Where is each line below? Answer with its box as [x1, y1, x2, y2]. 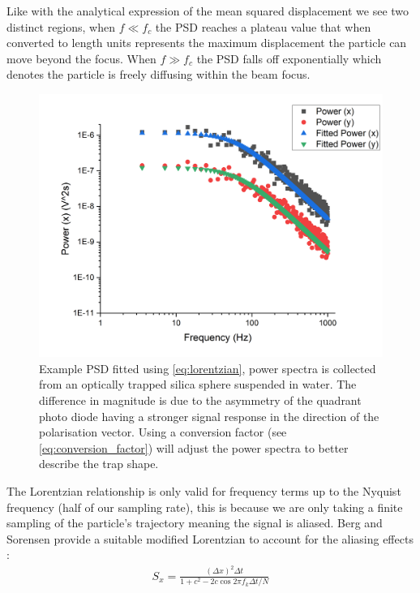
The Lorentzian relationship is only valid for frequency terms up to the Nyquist [6, 482, 401, 499]
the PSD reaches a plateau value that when [155, 18, 371, 35]
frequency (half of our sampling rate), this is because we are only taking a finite [6, 498, 403, 515]
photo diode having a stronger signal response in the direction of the [39, 407, 379, 424]
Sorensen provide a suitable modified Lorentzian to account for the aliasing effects [6, 530, 414, 547]
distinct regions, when [6, 18, 115, 35]
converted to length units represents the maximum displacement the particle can [6, 34, 407, 51]
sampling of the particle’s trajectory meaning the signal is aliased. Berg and [6, 514, 383, 531]
